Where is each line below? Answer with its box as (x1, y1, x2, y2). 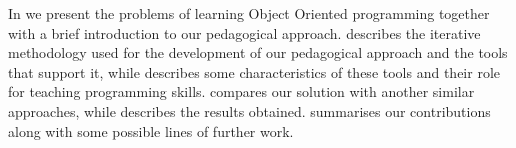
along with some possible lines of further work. (8, 120, 294, 141)
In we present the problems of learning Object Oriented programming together (8, 3, 490, 23)
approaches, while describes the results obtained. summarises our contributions (8, 100, 491, 121)
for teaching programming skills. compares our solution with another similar (8, 81, 475, 102)
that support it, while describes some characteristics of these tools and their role (8, 61, 500, 82)
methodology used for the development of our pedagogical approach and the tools (8, 42, 508, 63)
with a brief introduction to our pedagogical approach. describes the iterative (8, 22, 481, 43)
